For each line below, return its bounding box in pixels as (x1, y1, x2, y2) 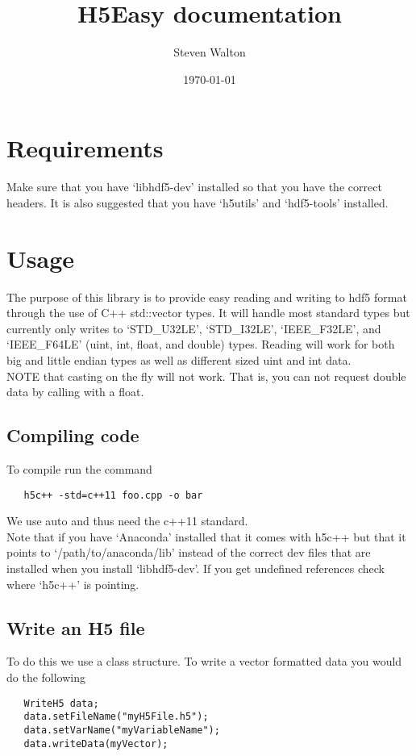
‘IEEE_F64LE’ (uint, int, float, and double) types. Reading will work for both (6, 336, 395, 353)
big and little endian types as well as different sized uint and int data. (6, 351, 352, 368)
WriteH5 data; (23, 697, 99, 709)
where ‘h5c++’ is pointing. (6, 575, 139, 592)
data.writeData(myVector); (23, 737, 168, 750)
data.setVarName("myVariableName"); (23, 724, 220, 736)
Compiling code (6, 423, 139, 448)
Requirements (6, 132, 164, 165)
